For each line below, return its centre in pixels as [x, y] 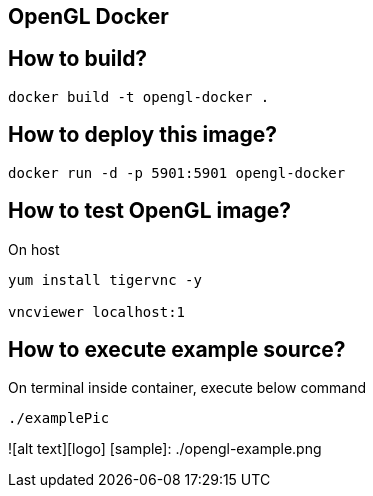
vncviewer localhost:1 [97, 311]
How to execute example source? [177, 349]
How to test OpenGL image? [150, 211]
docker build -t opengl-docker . [139, 96]
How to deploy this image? [143, 135]
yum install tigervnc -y [105, 279]
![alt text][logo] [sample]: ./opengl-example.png [165, 449]
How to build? [78, 59]
